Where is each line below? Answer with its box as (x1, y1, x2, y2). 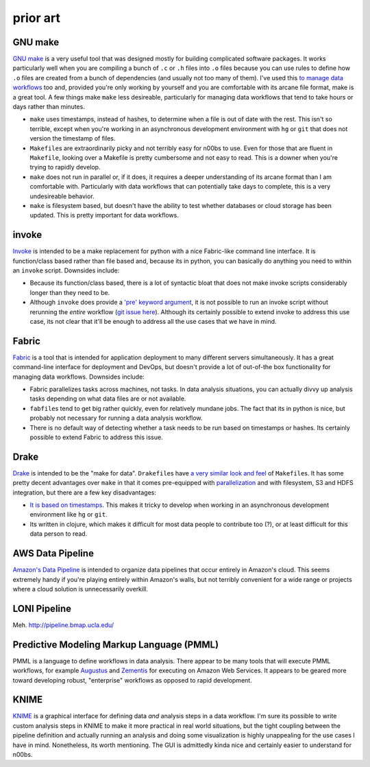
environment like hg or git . (29, 510, 108, 519)
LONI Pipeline (12, 602, 72, 614)
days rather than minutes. (12, 103, 85, 111)
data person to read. (29, 530, 88, 538)
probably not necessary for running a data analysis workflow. (29, 414, 203, 422)
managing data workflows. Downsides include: (12, 373, 145, 381)
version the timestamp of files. (29, 134, 116, 143)
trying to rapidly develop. (29, 163, 101, 172)
